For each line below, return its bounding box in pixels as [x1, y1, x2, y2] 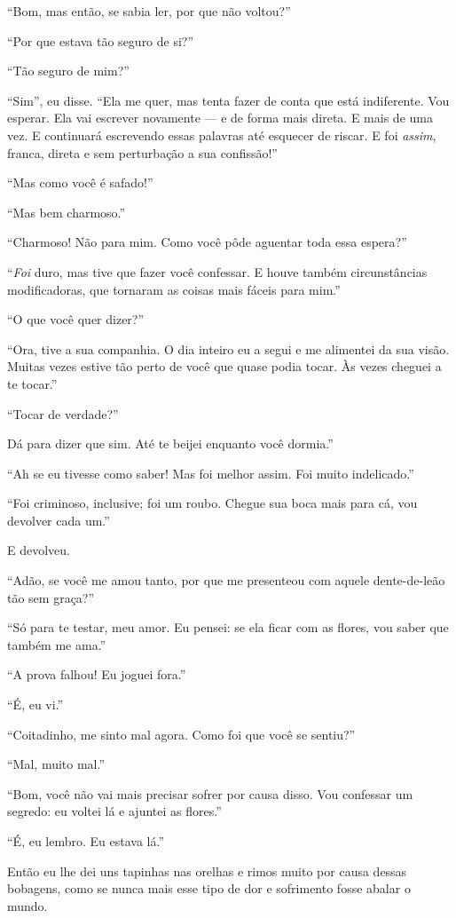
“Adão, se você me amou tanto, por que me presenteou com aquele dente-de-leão [7, 571, 445, 590]
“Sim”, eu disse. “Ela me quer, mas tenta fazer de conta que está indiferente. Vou [7, 91, 450, 109]
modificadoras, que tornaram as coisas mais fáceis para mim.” [7, 280, 341, 298]
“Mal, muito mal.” [7, 755, 106, 773]
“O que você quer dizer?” [7, 310, 145, 328]
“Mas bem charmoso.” [7, 202, 126, 221]
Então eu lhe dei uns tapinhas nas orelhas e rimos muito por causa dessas [7, 861, 407, 880]
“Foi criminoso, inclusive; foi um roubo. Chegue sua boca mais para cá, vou [7, 494, 418, 512]
